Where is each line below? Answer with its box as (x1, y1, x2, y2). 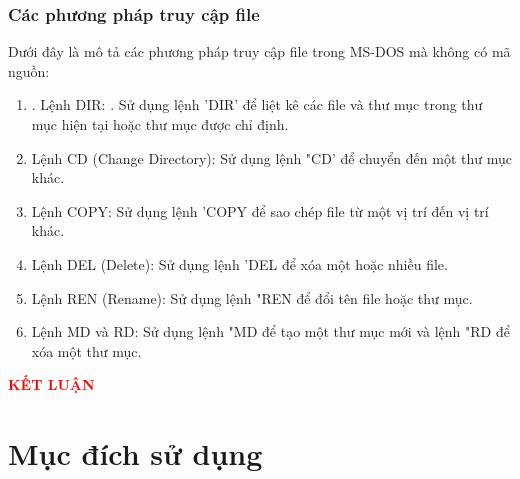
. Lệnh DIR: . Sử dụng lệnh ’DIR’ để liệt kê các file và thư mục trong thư (31, 94, 483, 115)
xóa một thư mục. (31, 340, 142, 361)
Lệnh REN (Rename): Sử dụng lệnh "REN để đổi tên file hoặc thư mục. (31, 287, 473, 308)
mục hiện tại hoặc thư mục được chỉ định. (31, 114, 289, 134)
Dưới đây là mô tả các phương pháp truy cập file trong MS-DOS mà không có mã (8, 41, 511, 62)
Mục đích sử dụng (8, 433, 263, 474)
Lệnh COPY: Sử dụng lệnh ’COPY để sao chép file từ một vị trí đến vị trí (31, 200, 489, 221)
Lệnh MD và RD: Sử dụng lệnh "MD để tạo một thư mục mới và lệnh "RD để (31, 321, 510, 342)
